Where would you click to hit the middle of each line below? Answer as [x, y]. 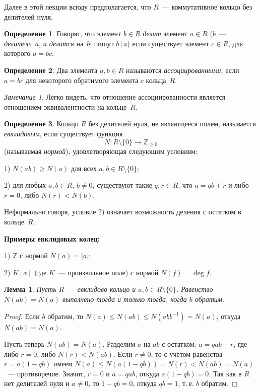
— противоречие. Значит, [46, 373]
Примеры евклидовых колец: [52, 238]
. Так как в [225, 373]
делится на [66, 43]
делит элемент [165, 33]
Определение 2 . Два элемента [51, 70]
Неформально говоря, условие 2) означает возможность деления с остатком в [123, 212]
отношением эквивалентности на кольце [66, 106]
